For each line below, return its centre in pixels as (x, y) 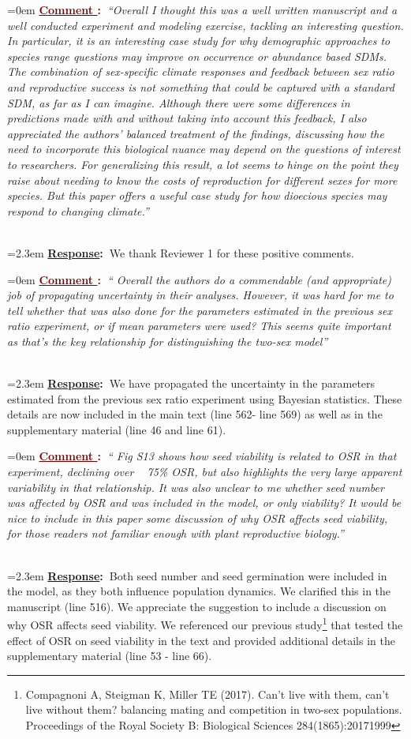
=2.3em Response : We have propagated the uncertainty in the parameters (191, 383)
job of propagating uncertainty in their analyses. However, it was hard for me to (200, 295)
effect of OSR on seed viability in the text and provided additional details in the (201, 640)
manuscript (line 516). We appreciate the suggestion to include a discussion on (197, 606)
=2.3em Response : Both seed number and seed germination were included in (197, 575)
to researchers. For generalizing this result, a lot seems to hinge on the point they (203, 164)
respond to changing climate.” (78, 210)
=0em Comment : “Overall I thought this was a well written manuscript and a (202, 9)
